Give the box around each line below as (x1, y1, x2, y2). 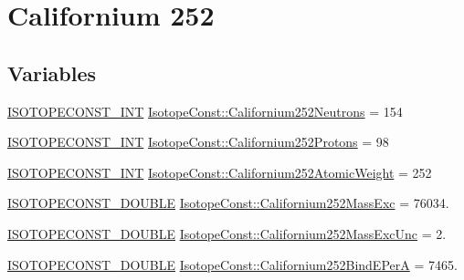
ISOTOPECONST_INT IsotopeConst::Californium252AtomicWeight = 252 (7, 162, 432, 181)
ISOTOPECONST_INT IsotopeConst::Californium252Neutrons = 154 (7, 101, 403, 120)
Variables (7, 58, 97, 87)
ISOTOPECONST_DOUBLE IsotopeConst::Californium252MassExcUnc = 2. (7, 223, 447, 243)
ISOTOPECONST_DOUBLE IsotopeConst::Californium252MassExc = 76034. (7, 193, 449, 213)
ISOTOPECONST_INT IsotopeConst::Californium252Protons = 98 (7, 132, 389, 151)
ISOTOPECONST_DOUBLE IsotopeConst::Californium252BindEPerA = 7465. (7, 254, 458, 274)
